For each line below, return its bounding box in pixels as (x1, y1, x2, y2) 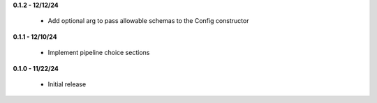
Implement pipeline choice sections (47, 49, 150, 57)
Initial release (47, 80, 87, 88)
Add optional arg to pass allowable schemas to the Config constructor (47, 17, 249, 25)
